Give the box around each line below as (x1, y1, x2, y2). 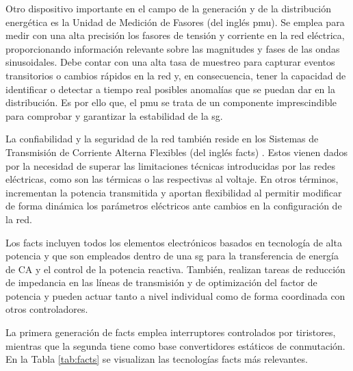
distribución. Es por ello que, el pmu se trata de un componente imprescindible (5, 95, 337, 110)
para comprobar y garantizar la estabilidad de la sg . (5, 108, 223, 123)
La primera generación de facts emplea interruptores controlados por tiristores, (5, 325, 336, 340)
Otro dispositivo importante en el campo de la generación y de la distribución (5, 1, 332, 15)
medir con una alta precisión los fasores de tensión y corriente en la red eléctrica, (5, 28, 345, 42)
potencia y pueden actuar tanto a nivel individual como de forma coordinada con (5, 288, 345, 303)
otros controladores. (5, 302, 88, 316)
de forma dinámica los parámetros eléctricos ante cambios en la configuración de (5, 199, 342, 213)
